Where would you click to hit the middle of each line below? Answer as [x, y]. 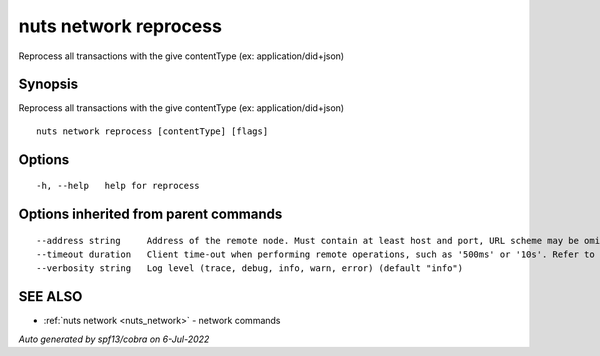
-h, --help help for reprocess [118, 186]
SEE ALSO [50, 296]
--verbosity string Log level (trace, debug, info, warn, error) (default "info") [250, 268]
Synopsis [48, 84]
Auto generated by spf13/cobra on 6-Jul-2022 [114, 339]
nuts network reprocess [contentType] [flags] [152, 131]
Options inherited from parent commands [150, 214]
